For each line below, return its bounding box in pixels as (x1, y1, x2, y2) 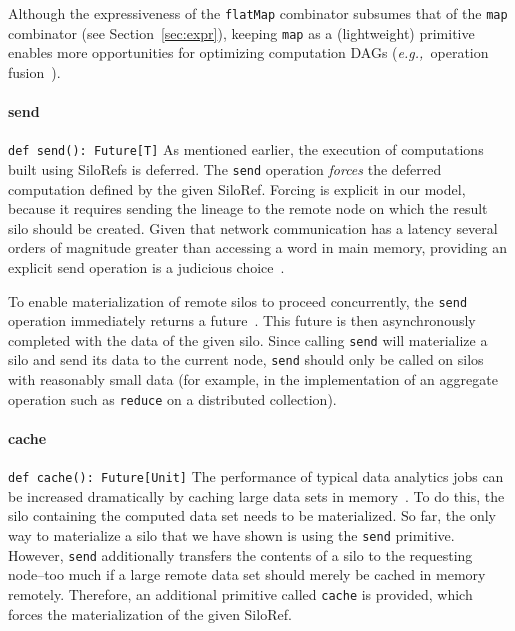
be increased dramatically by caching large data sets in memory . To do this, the (8, 485, 505, 506)
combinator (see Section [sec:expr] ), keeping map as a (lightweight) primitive (8, 22, 475, 43)
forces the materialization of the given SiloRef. (8, 603, 292, 624)
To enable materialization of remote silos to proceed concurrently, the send (8, 290, 468, 311)
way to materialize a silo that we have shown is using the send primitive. (8, 525, 455, 546)
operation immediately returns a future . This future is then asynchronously (8, 310, 476, 331)
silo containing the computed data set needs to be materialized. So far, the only (8, 505, 496, 526)
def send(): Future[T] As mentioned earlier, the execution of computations (8, 139, 484, 160)
